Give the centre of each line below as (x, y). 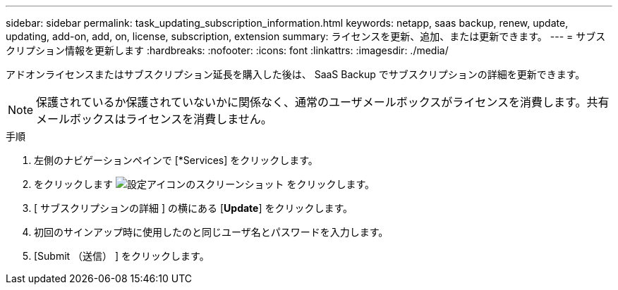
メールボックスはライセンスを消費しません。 (154, 119)
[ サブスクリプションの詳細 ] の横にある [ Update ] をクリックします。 (194, 208)
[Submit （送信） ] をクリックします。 (122, 256)
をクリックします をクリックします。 (205, 184)
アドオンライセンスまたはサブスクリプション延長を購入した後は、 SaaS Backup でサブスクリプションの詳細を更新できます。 (296, 74)
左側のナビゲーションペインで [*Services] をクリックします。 (176, 160)
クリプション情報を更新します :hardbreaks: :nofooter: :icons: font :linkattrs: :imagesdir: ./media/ (227, 50)
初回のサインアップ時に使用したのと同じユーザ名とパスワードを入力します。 (211, 232)
